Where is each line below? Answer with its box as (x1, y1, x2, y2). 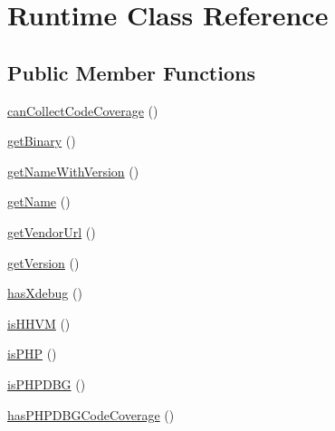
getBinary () (7, 131, 76, 150)
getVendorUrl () (7, 222, 96, 241)
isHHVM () (7, 313, 71, 332)
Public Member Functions (7, 58, 255, 86)
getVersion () (7, 253, 80, 272)
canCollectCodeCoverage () (7, 101, 158, 120)
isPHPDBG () (7, 374, 86, 393)
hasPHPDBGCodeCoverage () (7, 405, 175, 424)
